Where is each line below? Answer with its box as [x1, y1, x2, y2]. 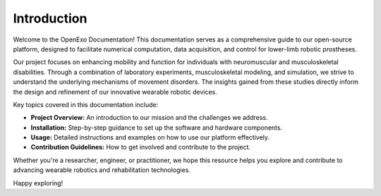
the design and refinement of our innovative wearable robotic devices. [13, 87, 218, 96]
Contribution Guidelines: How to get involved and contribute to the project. [30, 143, 250, 152]
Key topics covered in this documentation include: [13, 100, 159, 109]
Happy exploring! [13, 178, 64, 187]
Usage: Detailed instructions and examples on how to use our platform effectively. [30, 133, 270, 142]
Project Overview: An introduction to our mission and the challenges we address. [30, 114, 268, 122]
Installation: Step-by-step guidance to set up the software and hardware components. [30, 123, 282, 132]
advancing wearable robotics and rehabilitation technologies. [13, 166, 190, 174]
